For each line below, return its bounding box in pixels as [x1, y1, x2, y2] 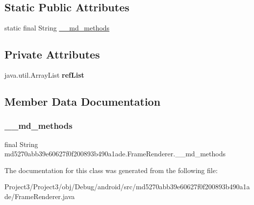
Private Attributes [4, 47, 100, 62]
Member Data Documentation [4, 93, 161, 109]
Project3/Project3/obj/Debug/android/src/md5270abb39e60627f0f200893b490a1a [4, 181, 250, 192]
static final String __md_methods [4, 23, 110, 33]
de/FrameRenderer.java [4, 191, 75, 201]
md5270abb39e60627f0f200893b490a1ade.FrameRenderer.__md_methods [4, 148, 226, 159]
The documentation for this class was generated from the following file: [4, 165, 218, 175]
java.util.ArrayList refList [4, 70, 84, 80]
